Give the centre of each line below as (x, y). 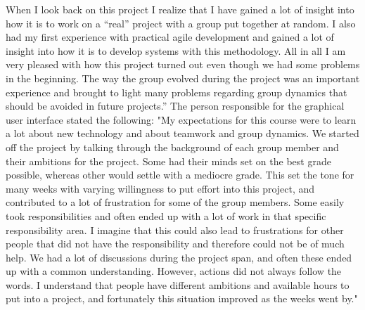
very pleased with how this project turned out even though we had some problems (183, 64)
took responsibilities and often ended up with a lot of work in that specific (166, 215)
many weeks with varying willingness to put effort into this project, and (160, 188)
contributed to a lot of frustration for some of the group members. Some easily (175, 202)
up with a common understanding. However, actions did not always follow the (174, 271)
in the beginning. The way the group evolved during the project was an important (183, 78)
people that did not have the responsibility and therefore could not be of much (175, 244)
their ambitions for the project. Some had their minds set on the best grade (168, 161)
